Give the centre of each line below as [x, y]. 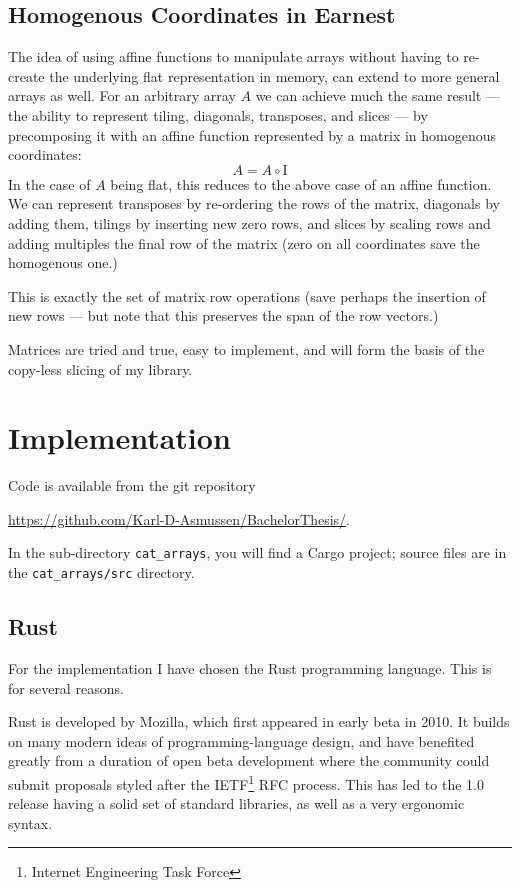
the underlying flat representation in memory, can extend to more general [274, 75]
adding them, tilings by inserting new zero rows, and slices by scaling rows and [249, 222]
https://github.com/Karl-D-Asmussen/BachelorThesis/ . [179, 518]
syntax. [30, 822]
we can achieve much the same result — [377, 95]
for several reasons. [66, 687]
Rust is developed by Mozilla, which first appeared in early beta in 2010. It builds [259, 721]
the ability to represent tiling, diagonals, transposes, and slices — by [218, 114]
